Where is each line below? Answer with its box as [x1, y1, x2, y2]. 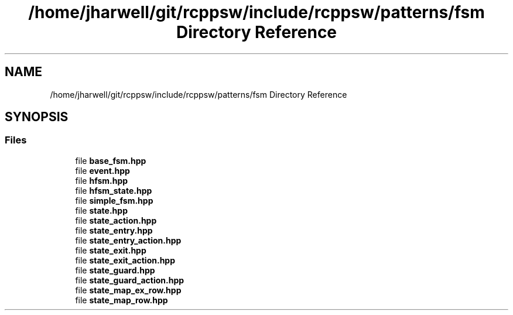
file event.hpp [75, 165, 130, 176]
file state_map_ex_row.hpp [75, 285, 182, 295]
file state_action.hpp [75, 215, 157, 225]
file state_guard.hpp [75, 265, 155, 275]
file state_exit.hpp [75, 245, 146, 255]
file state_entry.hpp [75, 225, 153, 235]
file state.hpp [75, 205, 128, 215]
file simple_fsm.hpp [75, 195, 153, 206]
